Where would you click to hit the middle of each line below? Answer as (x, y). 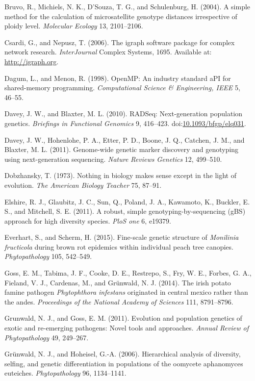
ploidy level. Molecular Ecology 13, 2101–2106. (74, 26)
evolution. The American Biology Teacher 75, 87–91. (83, 185)
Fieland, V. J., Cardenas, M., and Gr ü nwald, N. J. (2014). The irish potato (118, 282)
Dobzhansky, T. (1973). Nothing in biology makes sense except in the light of (121, 175)
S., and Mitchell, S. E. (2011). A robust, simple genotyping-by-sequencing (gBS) (125, 211)
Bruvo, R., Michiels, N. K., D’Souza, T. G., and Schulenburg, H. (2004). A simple (127, 6)
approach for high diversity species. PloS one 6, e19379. (88, 220)
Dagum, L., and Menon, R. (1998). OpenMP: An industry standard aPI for (118, 78)
